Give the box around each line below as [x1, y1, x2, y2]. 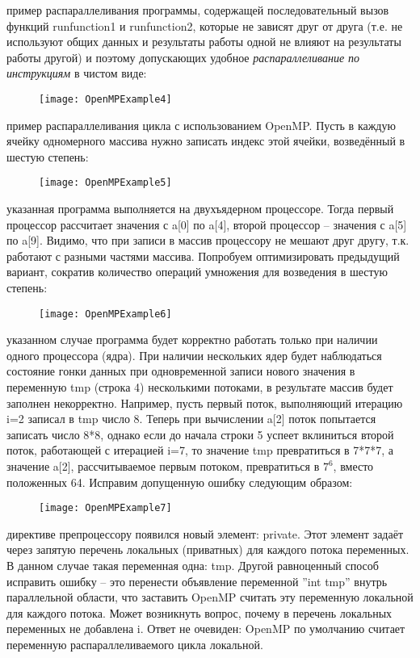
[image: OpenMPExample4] [39, 93, 172, 105]
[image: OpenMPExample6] [39, 308, 172, 320]
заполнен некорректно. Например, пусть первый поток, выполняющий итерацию [6, 394, 403, 411]
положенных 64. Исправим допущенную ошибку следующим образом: [6, 473, 353, 490]
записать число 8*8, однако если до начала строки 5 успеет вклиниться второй [6, 425, 394, 442]
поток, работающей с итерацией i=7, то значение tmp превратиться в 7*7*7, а [6, 442, 394, 459]
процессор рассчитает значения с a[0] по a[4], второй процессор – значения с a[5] [6, 216, 407, 233]
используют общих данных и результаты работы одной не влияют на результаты [6, 33, 401, 50]
